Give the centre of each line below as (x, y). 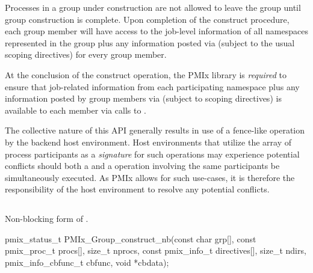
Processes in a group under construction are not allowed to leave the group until (153, 7)
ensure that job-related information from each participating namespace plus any (152, 86)
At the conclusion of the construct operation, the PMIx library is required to (146, 74)
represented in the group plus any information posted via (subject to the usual (150, 42)
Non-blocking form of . (47, 219)
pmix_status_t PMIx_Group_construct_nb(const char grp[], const (131, 238)
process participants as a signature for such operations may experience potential (152, 154)
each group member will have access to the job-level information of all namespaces (156, 31)
